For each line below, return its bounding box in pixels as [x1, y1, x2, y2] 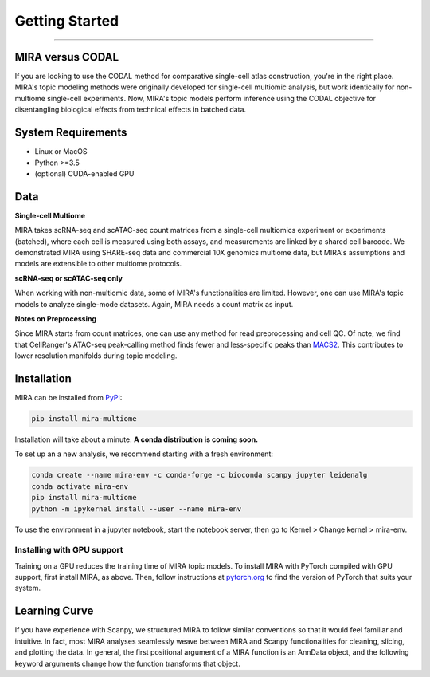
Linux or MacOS [34, 147, 88, 156]
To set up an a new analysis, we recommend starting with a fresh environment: [14, 449, 274, 459]
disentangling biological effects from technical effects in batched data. [14, 104, 247, 115]
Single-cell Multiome [14, 211, 86, 220]
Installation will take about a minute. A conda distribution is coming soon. [14, 435, 259, 444]
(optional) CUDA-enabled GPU [34, 168, 135, 179]
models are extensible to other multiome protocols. [14, 259, 182, 269]
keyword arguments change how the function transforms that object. [14, 659, 240, 668]
